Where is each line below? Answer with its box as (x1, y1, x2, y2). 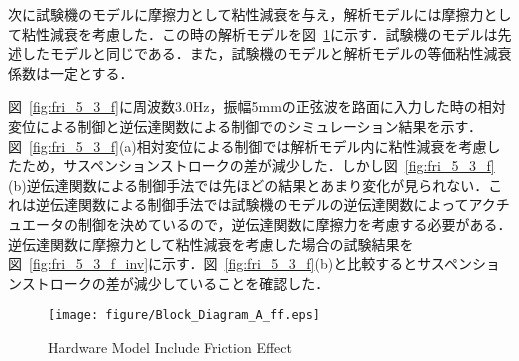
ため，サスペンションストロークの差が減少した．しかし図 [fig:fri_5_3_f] (21, 155, 495, 176)
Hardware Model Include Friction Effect (48, 336, 292, 357)
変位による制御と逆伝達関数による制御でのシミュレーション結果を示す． (8, 115, 483, 136)
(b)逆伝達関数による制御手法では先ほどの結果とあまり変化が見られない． (8, 174, 489, 195)
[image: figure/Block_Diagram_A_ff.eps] (48, 308, 321, 323)
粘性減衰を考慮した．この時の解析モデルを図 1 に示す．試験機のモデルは (21, 23, 498, 44)
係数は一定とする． (8, 62, 134, 83)
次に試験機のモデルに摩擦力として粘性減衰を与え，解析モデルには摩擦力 (8, 4, 484, 24)
